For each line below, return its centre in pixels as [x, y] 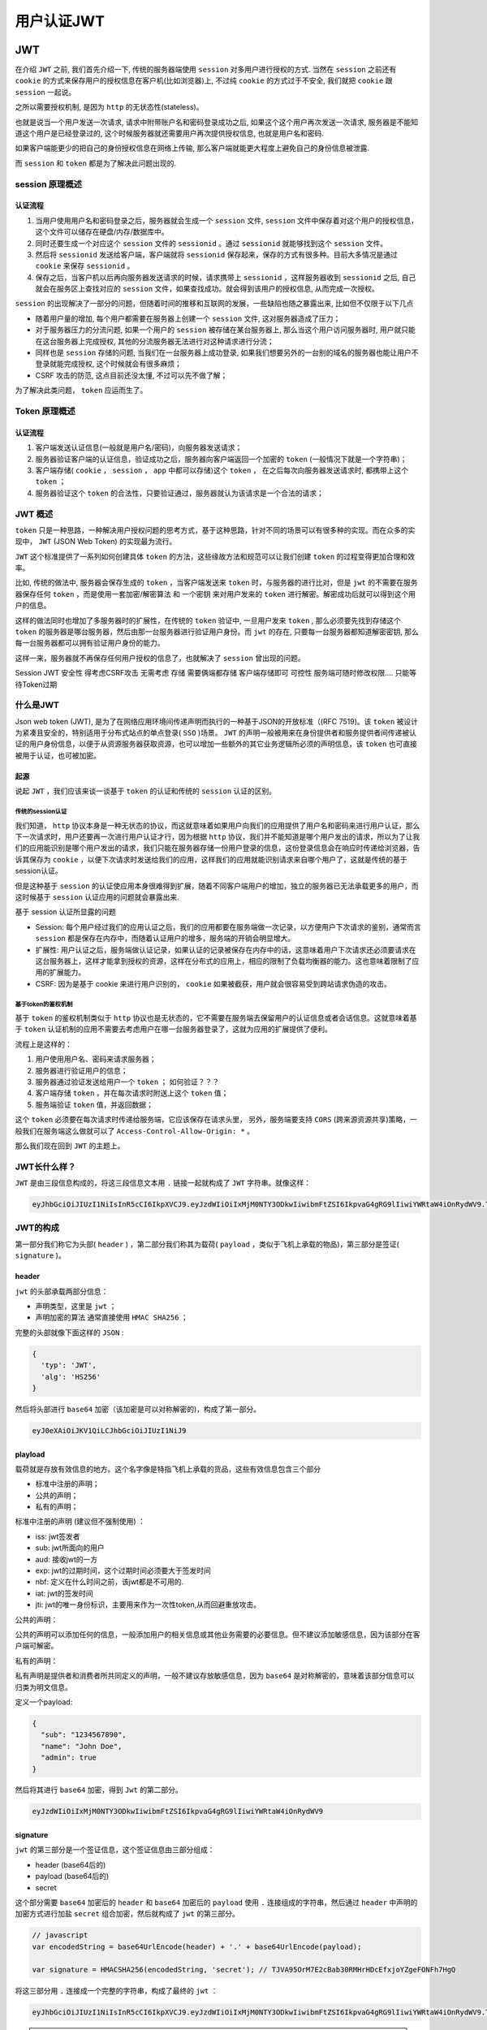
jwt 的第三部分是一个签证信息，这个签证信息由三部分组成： [115, 1850]
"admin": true [69, 1758]
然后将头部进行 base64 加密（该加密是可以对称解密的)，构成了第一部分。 [138, 1409]
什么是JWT [37, 705]
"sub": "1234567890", [84, 1735]
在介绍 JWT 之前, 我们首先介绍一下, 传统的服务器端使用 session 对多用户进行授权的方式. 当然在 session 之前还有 [206, 70]
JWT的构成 [37, 1228]
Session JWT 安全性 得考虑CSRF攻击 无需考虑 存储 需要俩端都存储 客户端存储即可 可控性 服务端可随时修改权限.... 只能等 [216, 673]
